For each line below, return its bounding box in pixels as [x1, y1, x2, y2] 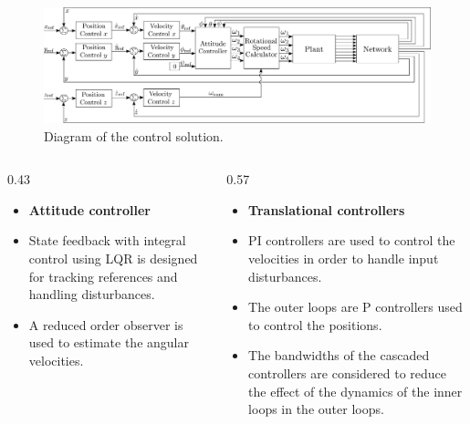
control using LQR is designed [28, 249, 198, 268]
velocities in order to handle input [248, 249, 439, 268]
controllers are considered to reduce [248, 364, 447, 383]
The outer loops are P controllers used [248, 297, 463, 316]
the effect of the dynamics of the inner [248, 381, 463, 400]
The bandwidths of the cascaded [248, 346, 430, 365]
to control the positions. [248, 315, 382, 334]
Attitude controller [28, 200, 151, 219]
